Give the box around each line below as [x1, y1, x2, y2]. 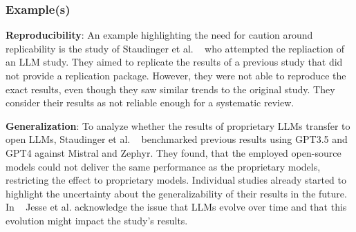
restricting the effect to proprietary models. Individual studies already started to [6, 173, 347, 187]
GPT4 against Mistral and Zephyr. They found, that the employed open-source [6, 145, 341, 159]
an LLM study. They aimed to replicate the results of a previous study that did [6, 55, 343, 69]
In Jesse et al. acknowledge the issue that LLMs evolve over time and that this [6, 200, 347, 214]
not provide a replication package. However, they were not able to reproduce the [6, 68, 346, 82]
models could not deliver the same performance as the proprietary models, [6, 159, 321, 173]
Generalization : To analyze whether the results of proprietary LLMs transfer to [6, 118, 350, 133]
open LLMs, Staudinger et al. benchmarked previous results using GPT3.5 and [6, 132, 348, 146]
